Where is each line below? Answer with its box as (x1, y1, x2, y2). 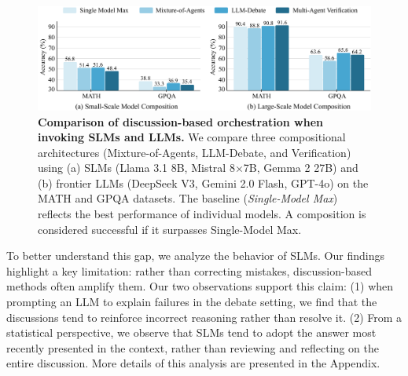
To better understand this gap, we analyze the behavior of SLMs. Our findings (6, 247, 384, 264)
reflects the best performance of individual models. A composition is (38, 206, 366, 222)
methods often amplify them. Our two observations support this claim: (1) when (6, 278, 394, 294)
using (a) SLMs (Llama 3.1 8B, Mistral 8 (38, 159, 235, 176)
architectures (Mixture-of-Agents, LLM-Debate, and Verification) (38, 144, 351, 160)
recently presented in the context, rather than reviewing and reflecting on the (6, 339, 379, 356)
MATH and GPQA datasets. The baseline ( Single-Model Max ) (38, 190, 338, 206)
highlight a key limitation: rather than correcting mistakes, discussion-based (6, 262, 372, 279)
